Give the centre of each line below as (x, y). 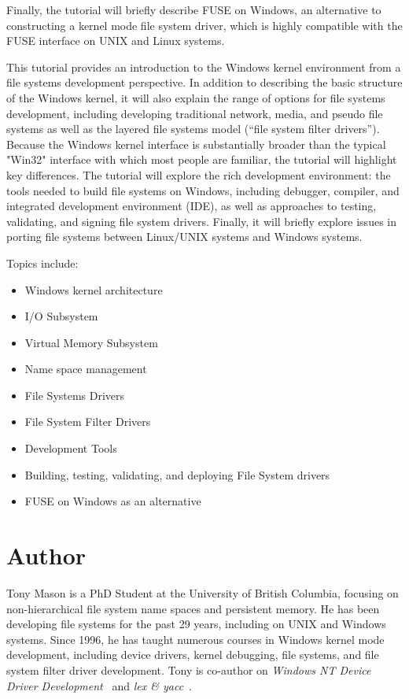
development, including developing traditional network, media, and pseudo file (195, 113)
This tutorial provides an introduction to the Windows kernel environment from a (204, 67)
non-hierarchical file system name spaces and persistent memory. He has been (193, 608)
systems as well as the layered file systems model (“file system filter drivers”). (193, 129)
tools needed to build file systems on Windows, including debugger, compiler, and (203, 190)
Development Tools (71, 448)
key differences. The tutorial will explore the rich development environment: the (199, 174)
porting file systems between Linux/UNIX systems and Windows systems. (184, 237)
